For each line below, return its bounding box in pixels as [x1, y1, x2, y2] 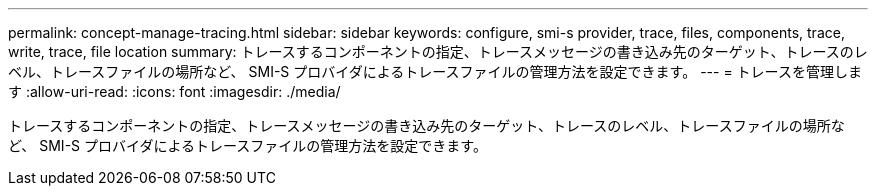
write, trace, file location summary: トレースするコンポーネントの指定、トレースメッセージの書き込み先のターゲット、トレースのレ [8, 43, 868, 60]
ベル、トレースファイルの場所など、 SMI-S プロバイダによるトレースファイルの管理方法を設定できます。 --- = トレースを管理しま [8, 63, 862, 80]
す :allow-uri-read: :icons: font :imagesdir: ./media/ [8, 83, 341, 100]
